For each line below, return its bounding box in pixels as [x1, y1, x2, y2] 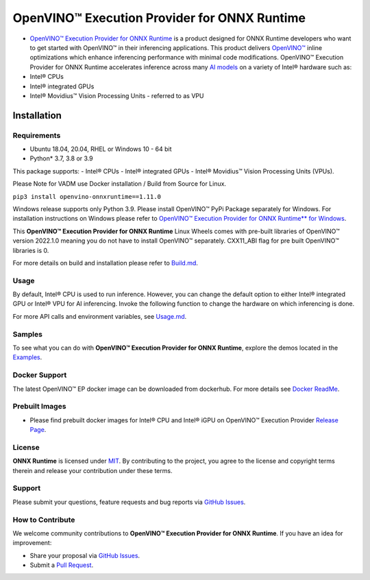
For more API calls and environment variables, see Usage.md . [12, 312, 187, 320]
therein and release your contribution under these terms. [12, 466, 173, 474]
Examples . [12, 353, 42, 361]
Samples [12, 329, 42, 339]
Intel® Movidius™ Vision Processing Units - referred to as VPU [29, 91, 204, 99]
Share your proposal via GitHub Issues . [29, 551, 140, 559]
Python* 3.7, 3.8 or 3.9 [29, 154, 94, 162]
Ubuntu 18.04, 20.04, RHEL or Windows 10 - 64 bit [29, 145, 172, 154]
